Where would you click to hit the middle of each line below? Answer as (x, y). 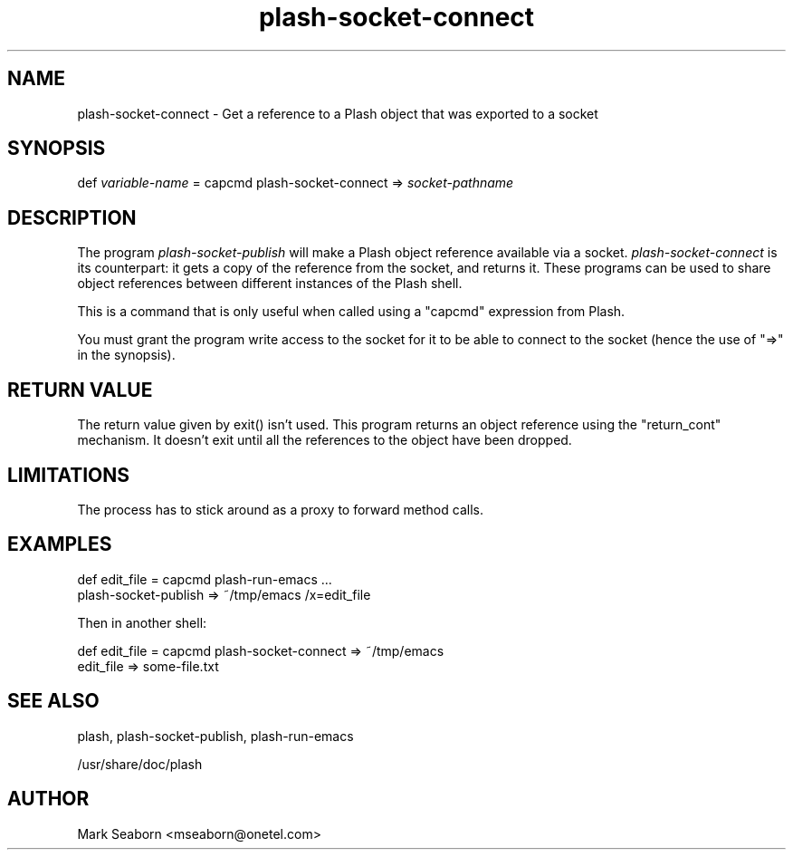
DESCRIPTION (72, 217)
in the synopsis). (126, 355)
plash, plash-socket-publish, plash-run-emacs (215, 736)
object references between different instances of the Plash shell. (270, 284)
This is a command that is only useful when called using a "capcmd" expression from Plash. (351, 312)
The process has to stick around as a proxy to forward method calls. (280, 509)
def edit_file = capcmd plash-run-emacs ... (205, 579)
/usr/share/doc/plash (140, 764)
